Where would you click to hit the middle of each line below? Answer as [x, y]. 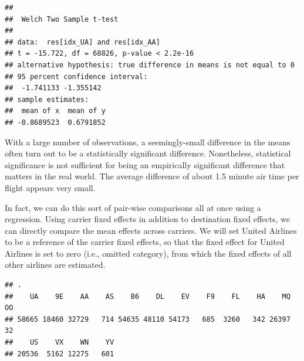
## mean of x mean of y [55, 111]
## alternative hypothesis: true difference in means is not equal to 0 [150, 65]
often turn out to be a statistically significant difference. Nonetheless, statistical [148, 153]
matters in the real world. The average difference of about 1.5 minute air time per [152, 176]
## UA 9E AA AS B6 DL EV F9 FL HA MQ [148, 296]
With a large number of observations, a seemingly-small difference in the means [148, 142]
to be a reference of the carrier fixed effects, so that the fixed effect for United [145, 242]
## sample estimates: [47, 99]
